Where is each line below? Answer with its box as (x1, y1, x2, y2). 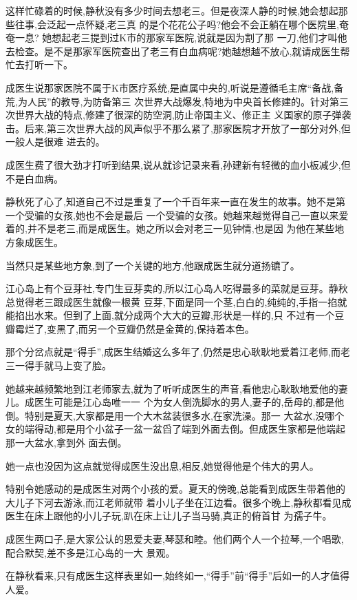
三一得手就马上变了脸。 (6, 358, 111, 373)
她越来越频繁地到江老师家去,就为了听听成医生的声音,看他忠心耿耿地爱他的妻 (6, 381, 348, 395)
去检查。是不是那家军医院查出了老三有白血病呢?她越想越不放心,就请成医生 (6, 43, 340, 58)
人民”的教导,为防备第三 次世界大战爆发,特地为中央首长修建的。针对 (27, 94, 329, 108)
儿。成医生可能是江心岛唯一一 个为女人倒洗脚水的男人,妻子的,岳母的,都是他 (6, 395, 345, 409)
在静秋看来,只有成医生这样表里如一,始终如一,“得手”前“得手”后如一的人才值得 (6, 568, 350, 583)
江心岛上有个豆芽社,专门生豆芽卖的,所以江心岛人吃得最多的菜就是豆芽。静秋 (6, 281, 348, 296)
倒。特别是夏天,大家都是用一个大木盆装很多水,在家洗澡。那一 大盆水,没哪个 (6, 408, 345, 422)
